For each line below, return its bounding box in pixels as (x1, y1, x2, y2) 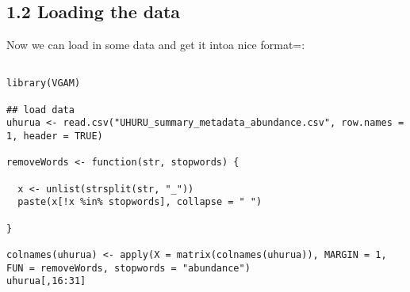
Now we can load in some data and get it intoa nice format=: (6, 36, 305, 53)
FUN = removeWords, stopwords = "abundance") (6, 262, 251, 274)
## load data (6, 104, 75, 116)
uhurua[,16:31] (6, 275, 86, 287)
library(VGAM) (6, 78, 81, 89)
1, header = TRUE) (6, 131, 103, 142)
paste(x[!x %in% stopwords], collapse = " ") (17, 196, 262, 208)
